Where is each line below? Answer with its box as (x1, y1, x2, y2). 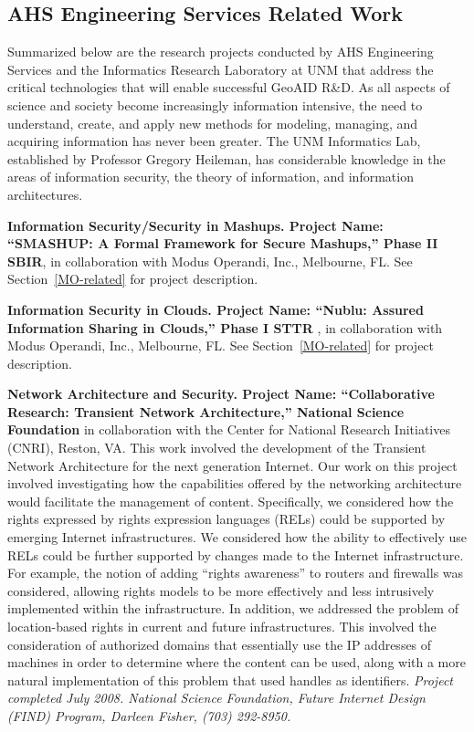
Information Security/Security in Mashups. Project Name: (7, 215, 384, 235)
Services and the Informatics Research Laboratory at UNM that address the (7, 59, 434, 78)
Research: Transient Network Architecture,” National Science (7, 402, 405, 421)
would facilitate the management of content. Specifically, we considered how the (7, 491, 454, 510)
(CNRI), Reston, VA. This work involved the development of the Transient (7, 438, 427, 457)
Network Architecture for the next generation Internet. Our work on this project (7, 455, 458, 475)
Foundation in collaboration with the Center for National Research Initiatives (7, 420, 450, 439)
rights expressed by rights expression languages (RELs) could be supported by (7, 509, 446, 528)
